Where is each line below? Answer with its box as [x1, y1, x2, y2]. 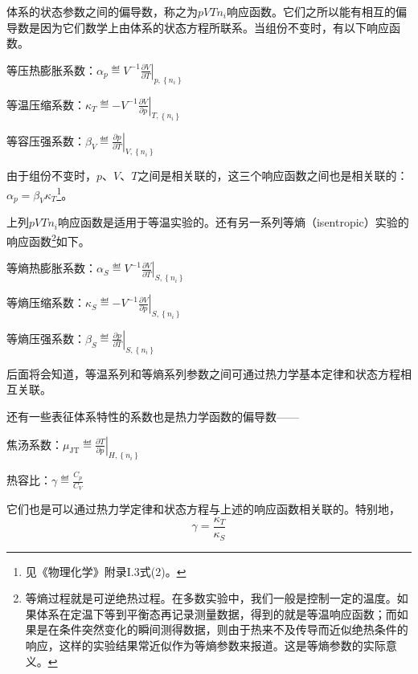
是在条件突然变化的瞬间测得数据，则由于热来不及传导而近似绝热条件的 [36, 621, 408, 638]
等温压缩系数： [6, 96, 85, 112]
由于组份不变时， [6, 167, 96, 184]
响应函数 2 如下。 [6, 231, 90, 249]
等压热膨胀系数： [6, 61, 96, 78]
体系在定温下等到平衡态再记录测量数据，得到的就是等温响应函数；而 [36, 605, 397, 622]
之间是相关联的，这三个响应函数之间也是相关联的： [137, 167, 408, 184]
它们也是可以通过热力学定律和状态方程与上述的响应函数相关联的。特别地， [6, 500, 400, 517]
